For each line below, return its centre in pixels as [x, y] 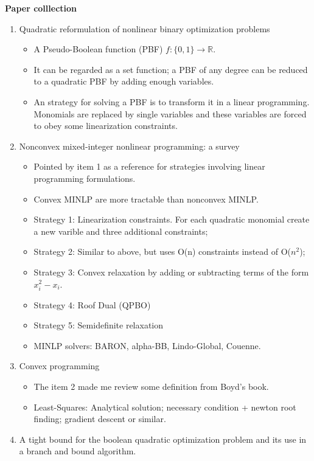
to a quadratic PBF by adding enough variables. [124, 81]
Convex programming [59, 366]
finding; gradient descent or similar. [100, 419]
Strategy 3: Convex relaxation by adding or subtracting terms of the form [171, 272]
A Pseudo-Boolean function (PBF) [98, 49]
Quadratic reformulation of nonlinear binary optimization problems [145, 28]
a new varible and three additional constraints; [121, 231]
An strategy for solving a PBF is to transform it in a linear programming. [172, 101]
